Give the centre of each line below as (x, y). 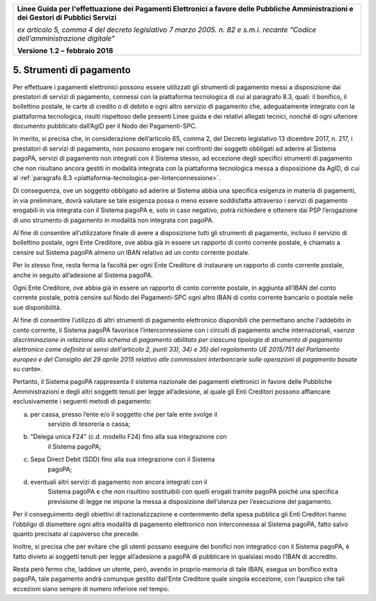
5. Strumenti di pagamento (72, 70)
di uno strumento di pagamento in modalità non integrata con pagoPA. (113, 220)
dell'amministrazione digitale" (66, 38)
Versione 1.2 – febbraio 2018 (65, 51)
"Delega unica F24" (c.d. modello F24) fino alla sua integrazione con (129, 437)
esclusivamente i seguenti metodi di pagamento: (83, 401)
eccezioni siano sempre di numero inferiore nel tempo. (91, 588)
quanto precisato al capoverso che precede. (76, 533)
